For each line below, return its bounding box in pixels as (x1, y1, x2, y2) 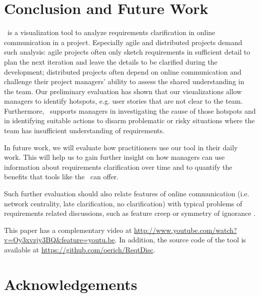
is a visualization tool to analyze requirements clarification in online (7, 27, 215, 38)
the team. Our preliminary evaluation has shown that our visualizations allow (4, 86, 242, 96)
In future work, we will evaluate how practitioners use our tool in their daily (4, 142, 238, 152)
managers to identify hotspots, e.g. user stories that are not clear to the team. (4, 96, 243, 106)
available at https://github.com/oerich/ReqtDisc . (4, 244, 155, 254)
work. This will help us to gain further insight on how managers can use (4, 152, 225, 162)
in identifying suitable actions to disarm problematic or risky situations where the (4, 115, 255, 126)
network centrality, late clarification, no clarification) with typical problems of (4, 198, 242, 208)
